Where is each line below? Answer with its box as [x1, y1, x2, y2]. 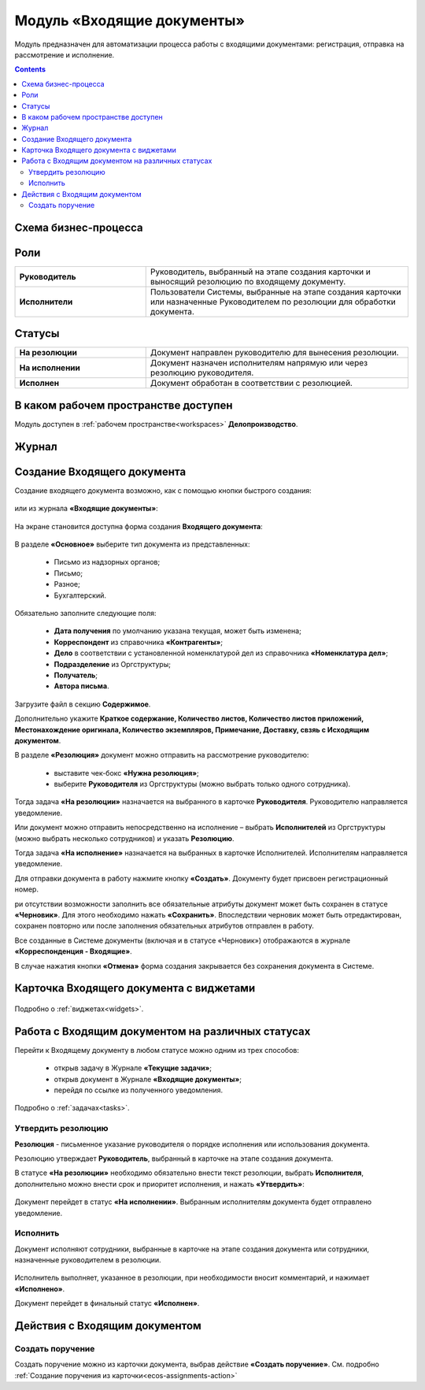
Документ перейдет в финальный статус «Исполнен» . [14, 1299, 200, 1308]
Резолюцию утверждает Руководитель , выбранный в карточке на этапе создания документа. [14, 1154, 334, 1163]
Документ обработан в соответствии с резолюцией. [150, 378, 353, 389]
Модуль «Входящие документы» [14, 12, 246, 29]
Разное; [54, 580, 80, 589]
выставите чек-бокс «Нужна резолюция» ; [54, 768, 200, 777]
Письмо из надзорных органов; [54, 558, 161, 567]
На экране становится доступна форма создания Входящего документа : [14, 521, 263, 531]
